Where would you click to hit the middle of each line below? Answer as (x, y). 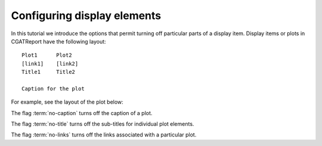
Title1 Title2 (49, 72)
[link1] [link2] (50, 63)
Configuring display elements (86, 15)
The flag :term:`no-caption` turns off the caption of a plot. (82, 113)
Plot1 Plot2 (47, 55)
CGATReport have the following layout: (59, 41)
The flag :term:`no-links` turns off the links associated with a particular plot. (104, 135)
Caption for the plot (53, 88)
